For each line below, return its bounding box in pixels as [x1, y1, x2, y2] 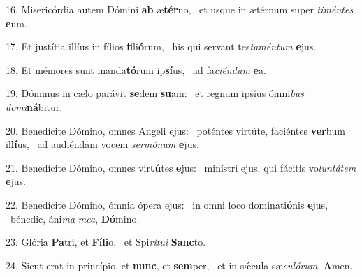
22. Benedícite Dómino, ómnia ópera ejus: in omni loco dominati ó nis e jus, [6, 197, 328, 211]
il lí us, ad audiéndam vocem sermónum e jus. [6, 137, 199, 151]
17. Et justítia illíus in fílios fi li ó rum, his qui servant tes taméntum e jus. [6, 39, 317, 54]
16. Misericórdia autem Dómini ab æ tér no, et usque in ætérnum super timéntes [6, 2, 354, 16]
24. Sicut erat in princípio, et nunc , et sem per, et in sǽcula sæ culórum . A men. [6, 257, 353, 272]
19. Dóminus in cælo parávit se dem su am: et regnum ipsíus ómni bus [6, 86, 304, 100]
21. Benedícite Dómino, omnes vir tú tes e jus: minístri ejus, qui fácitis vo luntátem [6, 160, 356, 174]
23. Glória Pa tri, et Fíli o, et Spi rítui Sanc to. [6, 234, 206, 249]
